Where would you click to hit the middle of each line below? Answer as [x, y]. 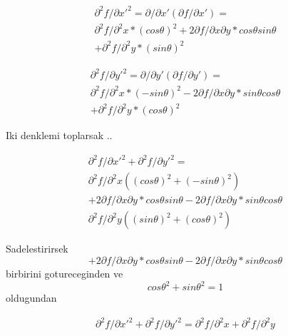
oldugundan [31, 298]
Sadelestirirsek [37, 249]
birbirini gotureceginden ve [65, 273]
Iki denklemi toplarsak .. [59, 135]
